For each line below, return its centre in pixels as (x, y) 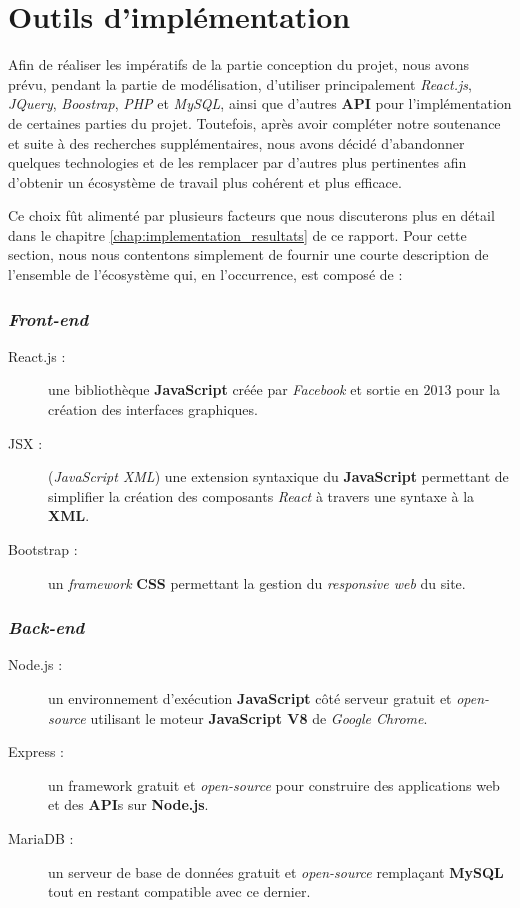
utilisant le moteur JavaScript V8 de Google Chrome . (259, 717)
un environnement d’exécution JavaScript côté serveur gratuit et (250, 698)
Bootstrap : (43, 549)
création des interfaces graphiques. (153, 409)
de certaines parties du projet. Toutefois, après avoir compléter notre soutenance (254, 122)
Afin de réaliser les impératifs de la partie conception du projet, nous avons (239, 64)
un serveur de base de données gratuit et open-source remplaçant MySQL (276, 871)
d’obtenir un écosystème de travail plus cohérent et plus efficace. (205, 181)
